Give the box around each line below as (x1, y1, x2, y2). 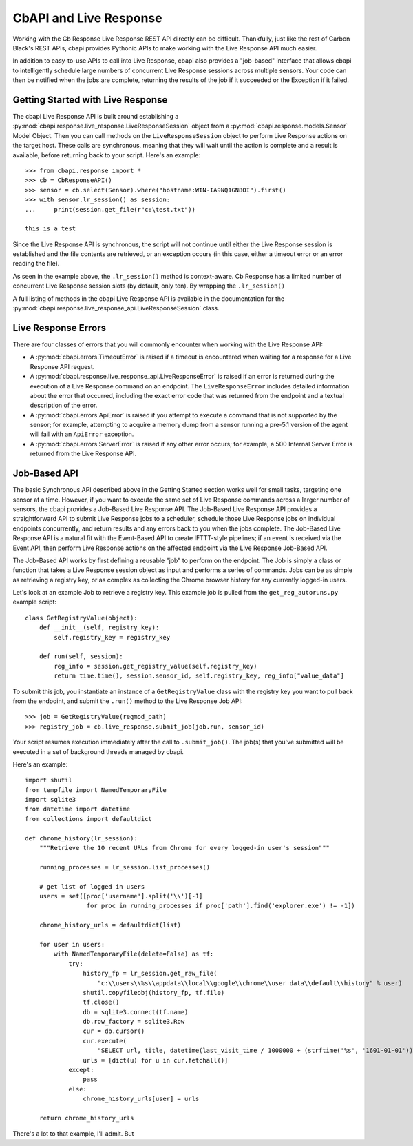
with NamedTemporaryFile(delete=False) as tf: (54, 950, 214, 958)
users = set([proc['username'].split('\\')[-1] (39, 892, 203, 900)
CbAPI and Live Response (12, 10, 162, 26)
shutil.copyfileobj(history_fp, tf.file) (83, 989, 225, 996)
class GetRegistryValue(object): (25, 614, 138, 622)
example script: (12, 597, 57, 606)
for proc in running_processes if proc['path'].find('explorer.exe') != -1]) (86, 902, 356, 910)
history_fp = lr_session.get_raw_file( (83, 969, 218, 978)
